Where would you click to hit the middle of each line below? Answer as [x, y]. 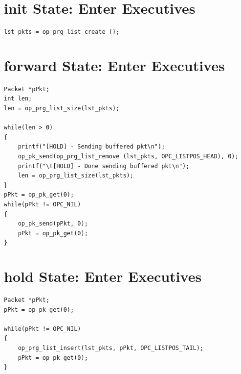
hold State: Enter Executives [103, 276]
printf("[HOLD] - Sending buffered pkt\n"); [91, 147]
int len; [18, 99]
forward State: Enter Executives [114, 65]
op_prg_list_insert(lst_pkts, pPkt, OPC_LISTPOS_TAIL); [111, 348]
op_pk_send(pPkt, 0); [53, 224]
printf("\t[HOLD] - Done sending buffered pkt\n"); [104, 166]
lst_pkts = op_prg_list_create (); [62, 32]
